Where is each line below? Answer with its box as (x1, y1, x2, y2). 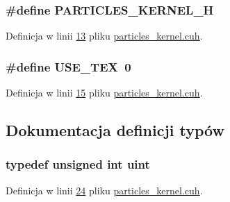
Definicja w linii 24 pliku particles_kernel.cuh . (6, 183, 203, 197)
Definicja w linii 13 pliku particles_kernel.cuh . (6, 28, 203, 43)
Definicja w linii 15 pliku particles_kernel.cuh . (6, 85, 203, 100)
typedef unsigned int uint (6, 155, 150, 173)
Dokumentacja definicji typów (6, 119, 224, 141)
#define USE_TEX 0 (6, 58, 131, 75)
